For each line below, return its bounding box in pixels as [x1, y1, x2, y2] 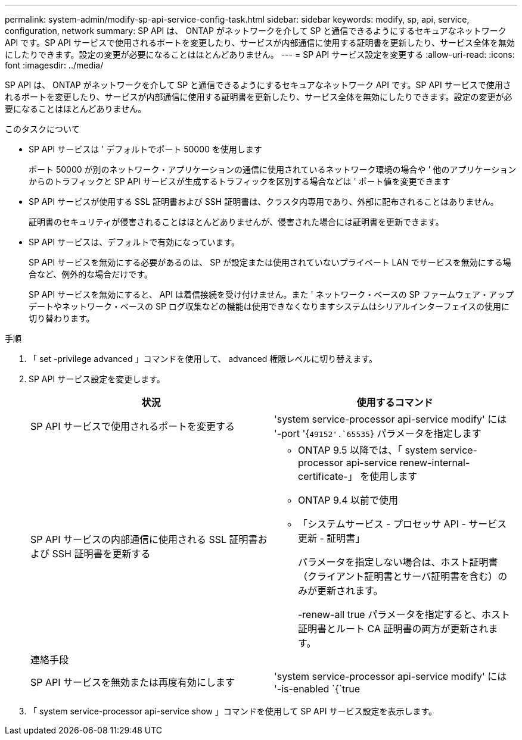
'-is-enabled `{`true [274, 683, 361, 695]
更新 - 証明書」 [298, 532, 365, 544]
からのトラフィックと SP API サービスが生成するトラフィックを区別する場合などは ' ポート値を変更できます [29, 176, 450, 186]
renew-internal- [399, 457, 470, 469]
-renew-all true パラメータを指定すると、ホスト [298, 608, 511, 620]
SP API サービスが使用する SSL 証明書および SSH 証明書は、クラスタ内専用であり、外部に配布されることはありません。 [29, 196, 499, 207]
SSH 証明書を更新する [52, 548, 151, 560]
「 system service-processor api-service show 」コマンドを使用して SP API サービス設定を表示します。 [29, 706, 437, 716]
